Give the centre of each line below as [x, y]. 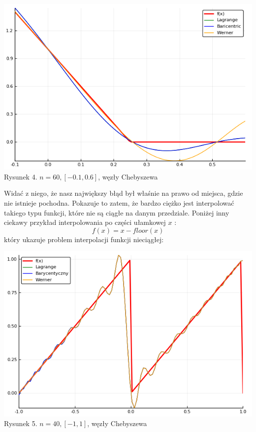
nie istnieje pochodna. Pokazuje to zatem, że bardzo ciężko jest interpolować [119, 203]
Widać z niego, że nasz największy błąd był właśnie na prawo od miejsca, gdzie [124, 193]
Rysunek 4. [21, 176]
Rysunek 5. [21, 423]
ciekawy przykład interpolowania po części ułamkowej [85, 222]
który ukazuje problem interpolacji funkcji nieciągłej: [84, 239]
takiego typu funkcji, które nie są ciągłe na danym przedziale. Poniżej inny [117, 212]
